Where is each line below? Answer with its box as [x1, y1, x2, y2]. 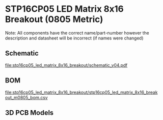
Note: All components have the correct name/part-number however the [5, 30, 149, 36]
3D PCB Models [5, 108, 54, 117]
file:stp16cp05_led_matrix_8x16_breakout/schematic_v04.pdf [5, 62, 128, 68]
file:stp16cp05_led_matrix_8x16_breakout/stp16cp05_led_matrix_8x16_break [5, 89, 158, 95]
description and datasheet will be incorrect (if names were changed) [5, 35, 144, 41]
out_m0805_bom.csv [5, 94, 48, 100]
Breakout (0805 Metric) [5, 14, 103, 25]
